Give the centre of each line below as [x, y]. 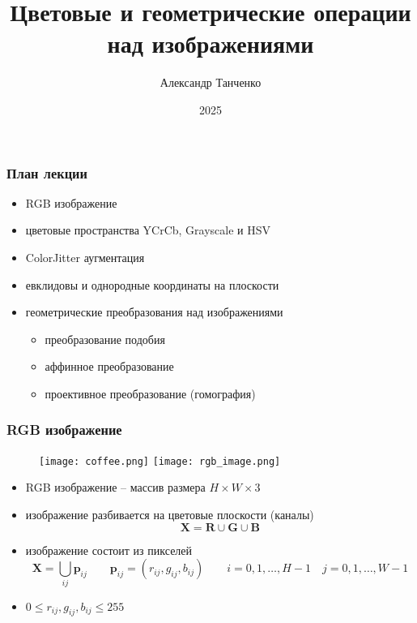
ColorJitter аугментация [85, 257]
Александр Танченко [211, 82]
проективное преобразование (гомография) [150, 393]
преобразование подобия [105, 339]
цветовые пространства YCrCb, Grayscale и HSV [148, 230]
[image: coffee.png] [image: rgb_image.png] [160, 461]
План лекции [47, 172]
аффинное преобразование [109, 366]
